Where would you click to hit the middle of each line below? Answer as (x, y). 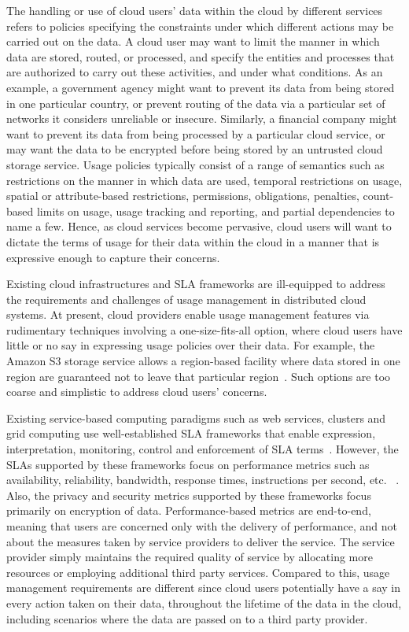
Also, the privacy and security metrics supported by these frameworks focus (189, 495)
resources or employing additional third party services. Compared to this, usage (198, 572)
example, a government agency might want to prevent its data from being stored (201, 87)
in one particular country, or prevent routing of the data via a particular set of (196, 103)
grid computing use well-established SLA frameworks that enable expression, (191, 433)
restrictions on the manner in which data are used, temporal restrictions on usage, (204, 180)
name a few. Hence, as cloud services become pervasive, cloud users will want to (199, 226)
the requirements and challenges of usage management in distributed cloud (186, 299)
